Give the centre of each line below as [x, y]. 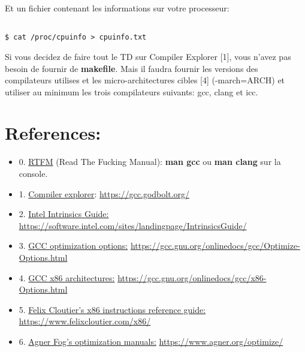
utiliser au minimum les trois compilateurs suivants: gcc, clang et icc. [132, 91]
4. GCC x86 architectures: [67, 277]
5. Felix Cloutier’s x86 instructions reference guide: [112, 309]
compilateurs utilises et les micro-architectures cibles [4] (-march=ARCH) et [145, 80]
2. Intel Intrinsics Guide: [64, 214]
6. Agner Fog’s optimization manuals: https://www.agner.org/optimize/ [151, 341]
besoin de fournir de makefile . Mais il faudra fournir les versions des [132, 68]
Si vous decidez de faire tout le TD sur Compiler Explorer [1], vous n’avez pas [148, 56]
